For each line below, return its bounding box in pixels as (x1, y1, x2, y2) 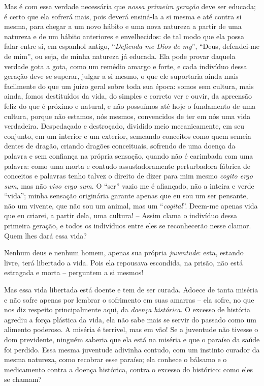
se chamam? (4, 374, 42, 384)
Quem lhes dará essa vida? (4, 230, 87, 241)
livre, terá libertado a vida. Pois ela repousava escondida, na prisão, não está (4, 257, 243, 268)
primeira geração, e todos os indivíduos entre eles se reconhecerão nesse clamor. (4, 220, 251, 231)
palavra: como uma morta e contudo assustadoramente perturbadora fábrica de (4, 160, 251, 171)
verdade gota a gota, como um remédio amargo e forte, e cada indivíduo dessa (4, 61, 247, 71)
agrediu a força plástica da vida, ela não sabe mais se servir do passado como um (4, 314, 256, 324)
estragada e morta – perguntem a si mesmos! (4, 267, 144, 278)
